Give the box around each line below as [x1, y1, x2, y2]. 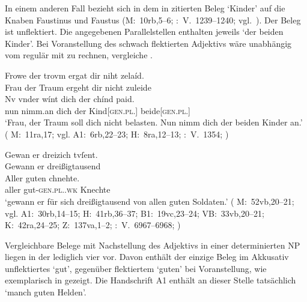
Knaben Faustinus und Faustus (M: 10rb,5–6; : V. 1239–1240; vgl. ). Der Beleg [5, 13, 301, 26]
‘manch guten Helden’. [5, 286, 87, 298]
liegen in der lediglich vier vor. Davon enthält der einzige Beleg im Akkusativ [5, 250, 289, 263]
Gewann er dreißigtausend [5, 160, 101, 172]
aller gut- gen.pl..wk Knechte [5, 183, 111, 196]
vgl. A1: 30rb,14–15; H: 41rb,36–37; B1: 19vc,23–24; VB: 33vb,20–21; [5, 207, 264, 219]
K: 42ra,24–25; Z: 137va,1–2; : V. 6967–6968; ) [5, 219, 181, 231]
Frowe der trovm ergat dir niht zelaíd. [5, 68, 144, 81]
